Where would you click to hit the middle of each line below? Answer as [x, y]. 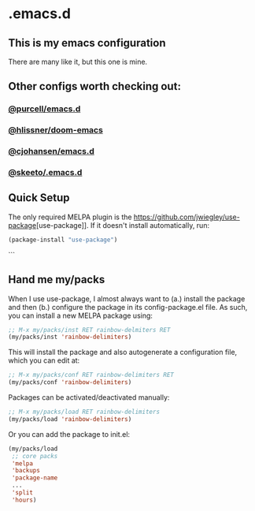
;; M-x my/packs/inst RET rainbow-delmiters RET [89, 330]
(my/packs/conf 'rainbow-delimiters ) [70, 382]
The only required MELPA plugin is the [70, 217]
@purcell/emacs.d [44, 109]
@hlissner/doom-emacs [56, 130]
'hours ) [24, 500]
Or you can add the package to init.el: [69, 434]
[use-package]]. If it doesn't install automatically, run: [123, 225]
